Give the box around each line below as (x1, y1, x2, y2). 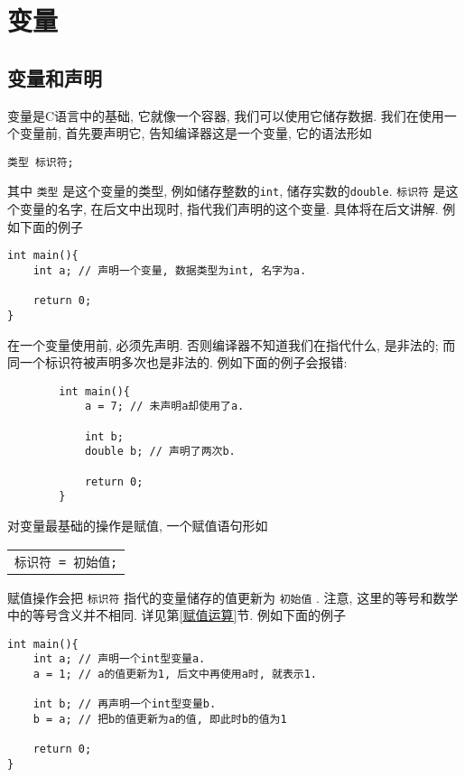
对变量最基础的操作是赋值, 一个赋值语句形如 (7, 515, 268, 534)
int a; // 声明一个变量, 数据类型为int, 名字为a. (33, 264, 307, 277)
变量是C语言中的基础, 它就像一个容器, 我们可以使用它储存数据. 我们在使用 (7, 106, 444, 125)
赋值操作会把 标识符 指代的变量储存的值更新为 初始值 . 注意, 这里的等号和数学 (7, 587, 459, 606)
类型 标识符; (7, 155, 74, 169)
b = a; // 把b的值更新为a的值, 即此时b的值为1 (33, 713, 287, 726)
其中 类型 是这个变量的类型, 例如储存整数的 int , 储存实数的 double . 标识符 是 (7, 181, 446, 200)
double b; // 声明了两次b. (84, 445, 236, 458)
